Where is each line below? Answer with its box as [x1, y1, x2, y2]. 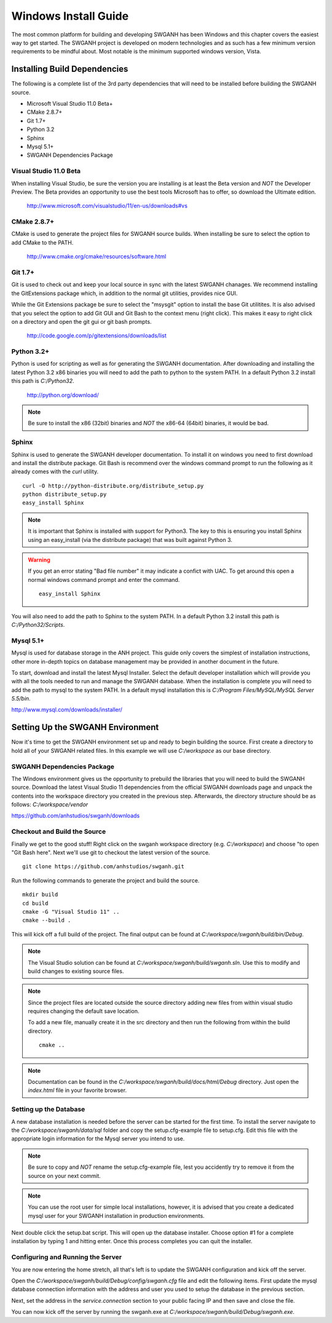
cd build [22, 900, 49, 906]
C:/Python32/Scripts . [11, 621, 65, 628]
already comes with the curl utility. [11, 468, 98, 476]
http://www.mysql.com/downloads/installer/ [11, 706, 123, 713]
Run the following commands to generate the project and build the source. [11, 876, 200, 884]
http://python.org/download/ [26, 391, 99, 399]
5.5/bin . [11, 695, 31, 702]
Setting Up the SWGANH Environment [11, 722, 159, 732]
